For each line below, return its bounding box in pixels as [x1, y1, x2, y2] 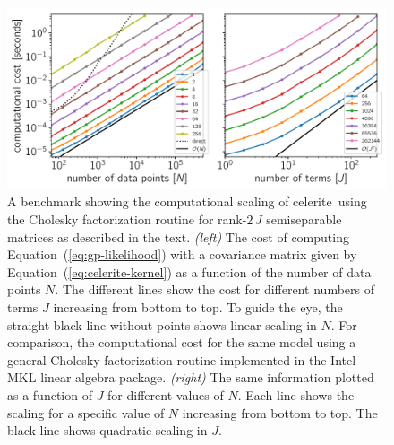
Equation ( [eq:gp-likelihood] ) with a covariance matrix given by [7, 245, 357, 264]
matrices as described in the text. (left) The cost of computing [7, 227, 349, 246]
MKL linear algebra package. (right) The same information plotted [7, 368, 374, 387]
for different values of [107, 386, 224, 405]
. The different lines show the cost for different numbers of [55, 280, 374, 299]
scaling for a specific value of [7, 403, 165, 422]
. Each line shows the [237, 386, 355, 405]
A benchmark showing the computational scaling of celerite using [7, 192, 367, 211]
